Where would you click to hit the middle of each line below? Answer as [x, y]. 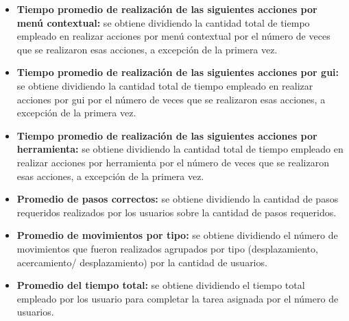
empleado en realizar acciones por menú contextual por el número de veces [173, 36]
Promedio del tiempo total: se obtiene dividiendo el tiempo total [161, 285]
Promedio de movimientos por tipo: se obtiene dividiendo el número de [177, 235]
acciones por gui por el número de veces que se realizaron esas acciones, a [171, 99]
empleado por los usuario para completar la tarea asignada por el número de [178, 298]
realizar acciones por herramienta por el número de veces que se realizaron [173, 162]
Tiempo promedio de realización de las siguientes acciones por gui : [178, 72]
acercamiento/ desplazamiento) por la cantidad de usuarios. [142, 262]
